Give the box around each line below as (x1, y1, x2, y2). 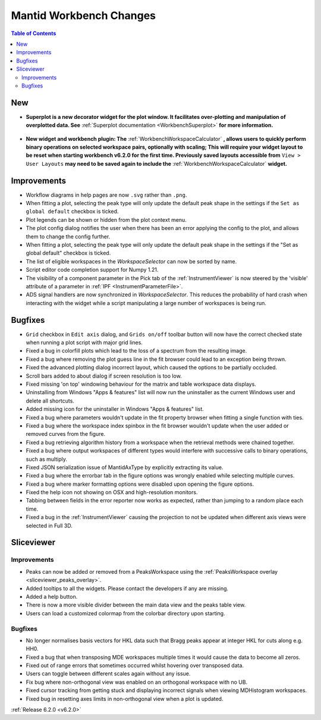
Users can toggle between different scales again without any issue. (26, 670, 191, 677)
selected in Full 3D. (26, 522, 73, 529)
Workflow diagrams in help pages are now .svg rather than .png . (26, 191, 187, 199)
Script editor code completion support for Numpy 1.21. (26, 266, 159, 273)
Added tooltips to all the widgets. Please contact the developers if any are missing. (26, 584, 229, 592)
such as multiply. (26, 455, 68, 463)
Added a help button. (26, 593, 78, 600)
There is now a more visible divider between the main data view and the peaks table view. (26, 601, 246, 609)
